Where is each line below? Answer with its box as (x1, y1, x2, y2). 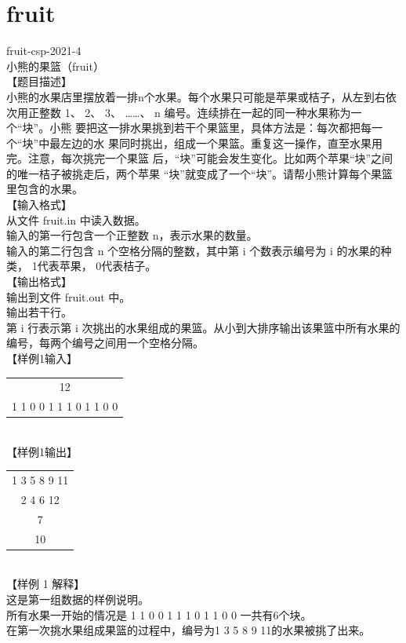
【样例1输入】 (6, 350, 78, 366)
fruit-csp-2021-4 (6, 42, 82, 59)
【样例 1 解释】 (6, 575, 85, 592)
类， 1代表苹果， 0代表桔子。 (6, 258, 157, 274)
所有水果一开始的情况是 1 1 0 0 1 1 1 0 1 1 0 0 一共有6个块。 (6, 606, 312, 623)
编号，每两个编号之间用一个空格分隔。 (6, 334, 204, 351)
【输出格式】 (6, 273, 72, 290)
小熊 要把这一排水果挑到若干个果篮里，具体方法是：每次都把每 (49, 119, 372, 136)
